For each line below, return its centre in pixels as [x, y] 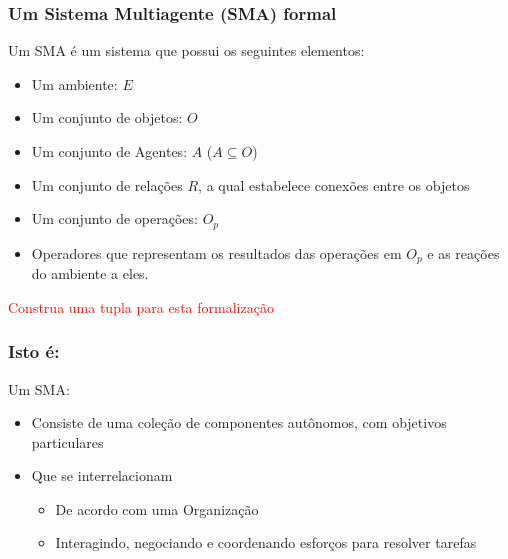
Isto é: [34, 351]
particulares [67, 441]
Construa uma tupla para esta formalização [141, 306]
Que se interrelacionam [102, 475]
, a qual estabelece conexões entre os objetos [334, 184]
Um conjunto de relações [107, 184]
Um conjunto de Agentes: [109, 151]
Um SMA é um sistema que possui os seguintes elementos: [186, 50]
